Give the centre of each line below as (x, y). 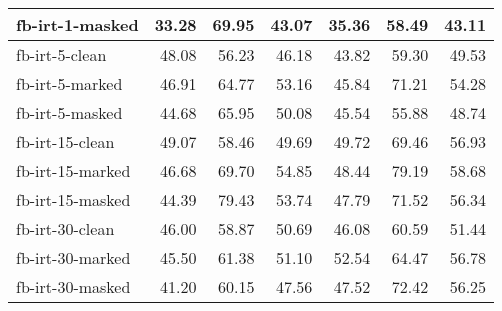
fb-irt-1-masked (77, 24)
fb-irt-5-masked (69, 112)
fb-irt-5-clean (61, 54)
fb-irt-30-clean (65, 228)
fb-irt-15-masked (73, 199)
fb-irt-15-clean (65, 141)
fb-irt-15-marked (73, 170)
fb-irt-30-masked (73, 286)
